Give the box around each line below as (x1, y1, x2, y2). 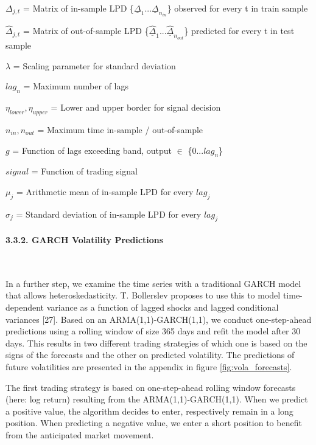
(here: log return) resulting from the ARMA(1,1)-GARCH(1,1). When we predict (5, 393, 308, 405)
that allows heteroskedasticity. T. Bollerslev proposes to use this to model (5, 289, 281, 302)
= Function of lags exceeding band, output (12, 143, 172, 156)
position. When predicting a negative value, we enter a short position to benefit (5, 416, 302, 429)
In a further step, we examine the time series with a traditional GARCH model (5, 277, 301, 289)
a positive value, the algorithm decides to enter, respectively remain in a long (5, 404, 293, 417)
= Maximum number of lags (23, 80, 129, 92)
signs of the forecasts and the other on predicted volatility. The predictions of (5, 348, 295, 361)
